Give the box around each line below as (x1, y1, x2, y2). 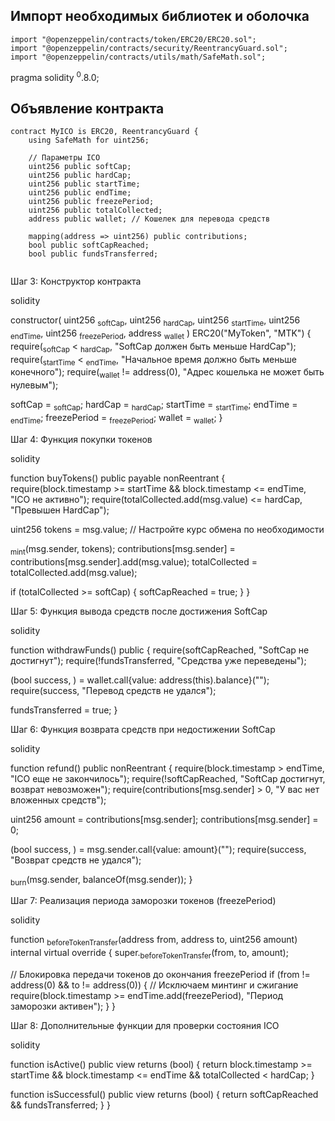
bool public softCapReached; (28, 240, 150, 251)
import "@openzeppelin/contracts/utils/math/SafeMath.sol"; (10, 52, 267, 62)
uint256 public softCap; (28, 162, 132, 172)
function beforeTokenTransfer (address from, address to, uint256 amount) (10, 934, 298, 948)
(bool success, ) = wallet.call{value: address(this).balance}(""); (10, 674, 270, 686)
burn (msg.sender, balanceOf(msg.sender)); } (10, 873, 193, 888)
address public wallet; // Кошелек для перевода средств (28, 214, 271, 224)
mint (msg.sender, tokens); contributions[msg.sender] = (10, 542, 236, 557)
